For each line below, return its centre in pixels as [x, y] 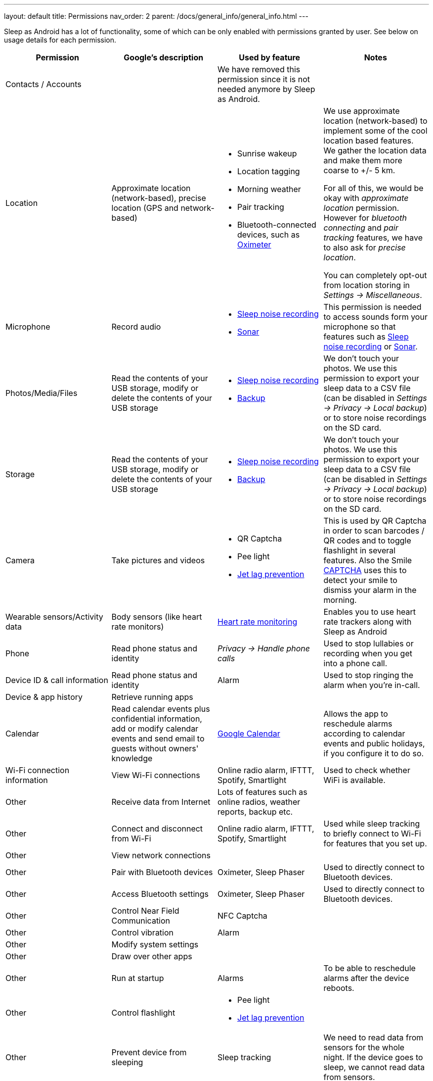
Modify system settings [155, 944]
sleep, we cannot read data [374, 1067]
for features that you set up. [375, 843]
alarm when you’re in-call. [372, 685]
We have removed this [259, 69]
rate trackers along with [368, 622]
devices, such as [269, 235]
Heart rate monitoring [258, 622]
